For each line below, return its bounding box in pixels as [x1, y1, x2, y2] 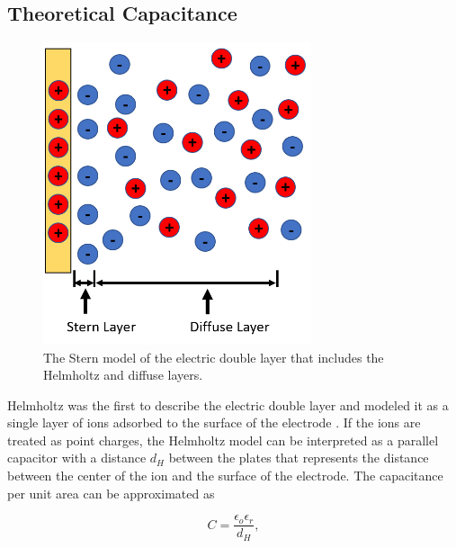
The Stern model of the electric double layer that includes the [43, 347, 384, 366]
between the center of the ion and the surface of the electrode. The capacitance [7, 466, 443, 485]
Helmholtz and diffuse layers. [43, 365, 203, 384]
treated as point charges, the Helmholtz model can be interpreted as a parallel [7, 430, 439, 449]
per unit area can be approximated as [7, 483, 215, 502]
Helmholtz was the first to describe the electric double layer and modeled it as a [7, 395, 449, 414]
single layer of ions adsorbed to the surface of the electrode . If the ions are [7, 413, 421, 432]
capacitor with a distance [7, 448, 147, 467]
